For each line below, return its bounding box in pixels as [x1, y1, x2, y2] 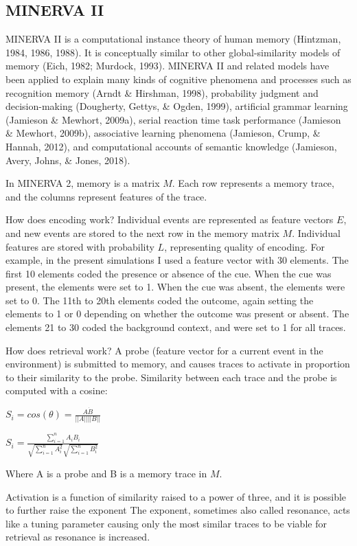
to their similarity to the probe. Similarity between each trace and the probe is [5, 369, 337, 384]
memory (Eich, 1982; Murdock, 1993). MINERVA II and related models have [5, 58, 330, 73]
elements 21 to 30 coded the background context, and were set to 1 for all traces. [5, 320, 346, 334]
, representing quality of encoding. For [164, 239, 325, 253]
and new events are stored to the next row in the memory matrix [5, 225, 279, 240]
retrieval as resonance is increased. [5, 530, 150, 544]
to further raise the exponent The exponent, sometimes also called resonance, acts [5, 503, 350, 517]
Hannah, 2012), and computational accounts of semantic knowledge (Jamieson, [5, 139, 337, 153]
